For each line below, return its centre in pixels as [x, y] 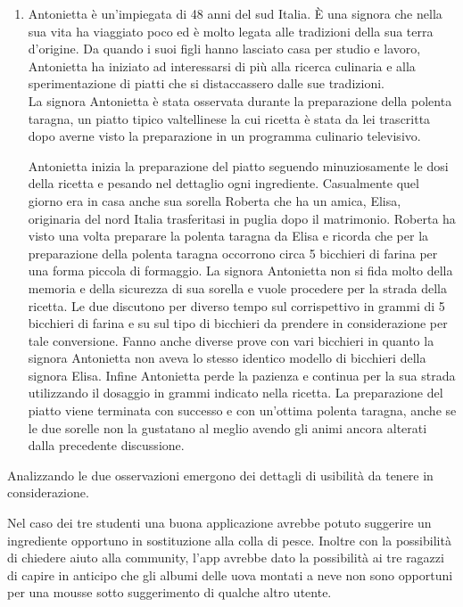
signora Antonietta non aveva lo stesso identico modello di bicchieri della [227, 358]
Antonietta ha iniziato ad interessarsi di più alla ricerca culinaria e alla [222, 66]
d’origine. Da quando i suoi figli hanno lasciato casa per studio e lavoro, [224, 49]
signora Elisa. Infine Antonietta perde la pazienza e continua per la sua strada [242, 375]
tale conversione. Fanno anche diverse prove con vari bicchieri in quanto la [231, 340]
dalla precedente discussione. [106, 445]
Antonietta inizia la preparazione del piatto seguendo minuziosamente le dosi [238, 165]
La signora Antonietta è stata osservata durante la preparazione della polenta [240, 100]
